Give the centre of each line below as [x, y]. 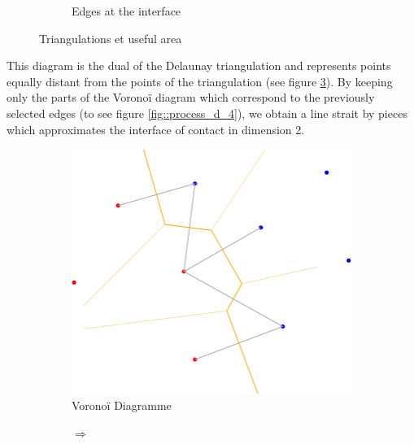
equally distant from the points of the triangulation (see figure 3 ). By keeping [200, 81]
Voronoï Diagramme [122, 405]
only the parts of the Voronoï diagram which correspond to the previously [191, 97]
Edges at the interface [126, 11]
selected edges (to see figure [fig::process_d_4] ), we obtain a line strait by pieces [207, 113]
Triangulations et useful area [111, 38]
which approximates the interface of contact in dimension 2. [156, 129]
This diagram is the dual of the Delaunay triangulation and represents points [199, 65]
